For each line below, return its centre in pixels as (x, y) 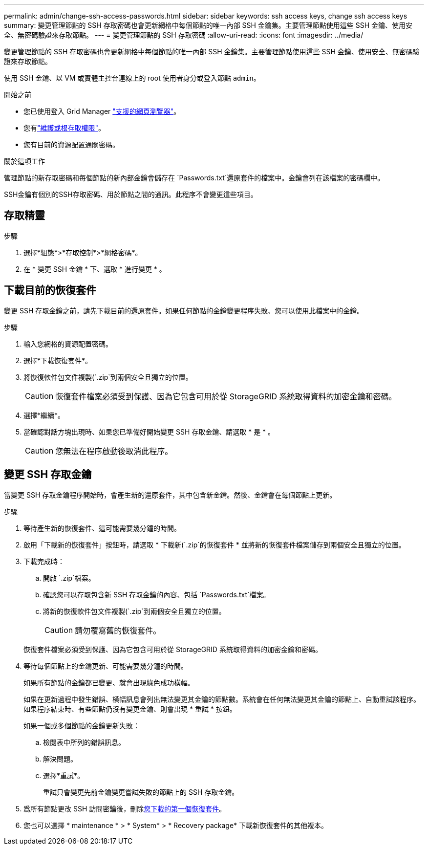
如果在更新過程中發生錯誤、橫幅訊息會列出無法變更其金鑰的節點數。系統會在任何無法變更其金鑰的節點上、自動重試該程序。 (222, 699)
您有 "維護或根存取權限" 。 (64, 128)
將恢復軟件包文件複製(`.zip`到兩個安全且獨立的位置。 (108, 377)
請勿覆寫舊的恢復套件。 (118, 630)
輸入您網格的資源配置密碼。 (68, 344)
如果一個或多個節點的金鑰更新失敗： (82, 725)
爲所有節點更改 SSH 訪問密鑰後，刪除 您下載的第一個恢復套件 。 (125, 808)
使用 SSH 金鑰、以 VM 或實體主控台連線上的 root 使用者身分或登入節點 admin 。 (132, 78)
